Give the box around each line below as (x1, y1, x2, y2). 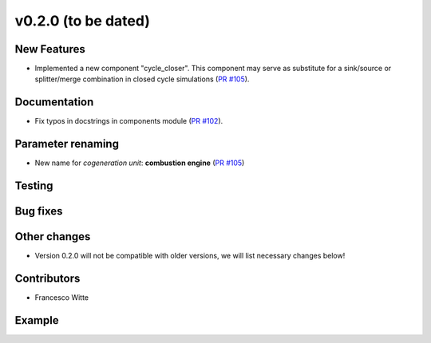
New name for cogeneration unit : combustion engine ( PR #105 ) (34, 158, 245, 168)
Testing (14, 179, 53, 193)
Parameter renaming (14, 137, 120, 151)
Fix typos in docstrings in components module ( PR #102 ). (34, 116, 223, 126)
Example (14, 313, 59, 327)
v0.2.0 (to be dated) (14, 12, 151, 30)
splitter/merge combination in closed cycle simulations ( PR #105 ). (34, 74, 250, 84)
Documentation (14, 96, 94, 109)
